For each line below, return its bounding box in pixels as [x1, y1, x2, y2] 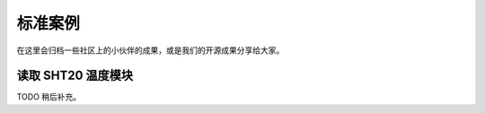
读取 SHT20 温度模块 [16, 68, 134, 83]
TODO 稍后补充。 [16, 91, 82, 102]
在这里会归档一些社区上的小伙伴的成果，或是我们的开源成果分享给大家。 [16, 45, 285, 56]
